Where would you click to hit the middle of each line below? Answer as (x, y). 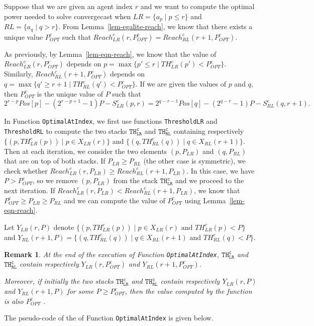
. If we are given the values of (181, 84)
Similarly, (19, 74)
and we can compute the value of (115, 200)
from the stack (135, 180)
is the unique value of (70, 93)
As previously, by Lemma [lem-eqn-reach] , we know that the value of (110, 54)
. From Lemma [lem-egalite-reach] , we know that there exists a (155, 26)
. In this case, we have (221, 170)
